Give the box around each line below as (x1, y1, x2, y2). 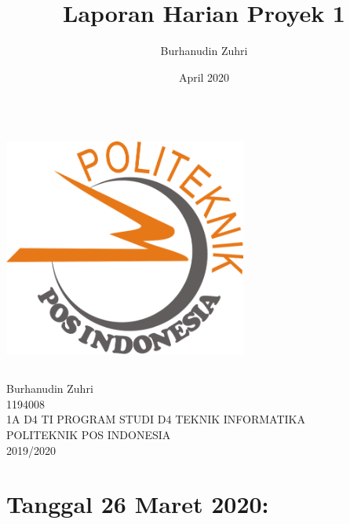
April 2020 (178, 68, 230, 85)
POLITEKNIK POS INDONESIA (6, 427, 171, 443)
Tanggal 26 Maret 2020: (6, 488, 269, 520)
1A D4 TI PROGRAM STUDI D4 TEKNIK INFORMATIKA (6, 411, 306, 427)
